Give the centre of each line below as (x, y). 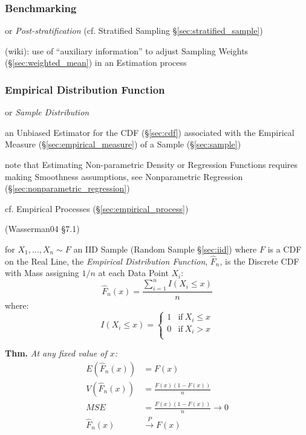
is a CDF (285, 249)
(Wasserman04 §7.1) (42, 229)
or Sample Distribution (47, 112)
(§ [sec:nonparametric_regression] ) (67, 188)
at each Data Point (133, 273)
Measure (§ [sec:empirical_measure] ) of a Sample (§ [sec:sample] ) (123, 144)
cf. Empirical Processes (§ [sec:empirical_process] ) (97, 208)
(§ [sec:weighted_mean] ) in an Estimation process (96, 63)
